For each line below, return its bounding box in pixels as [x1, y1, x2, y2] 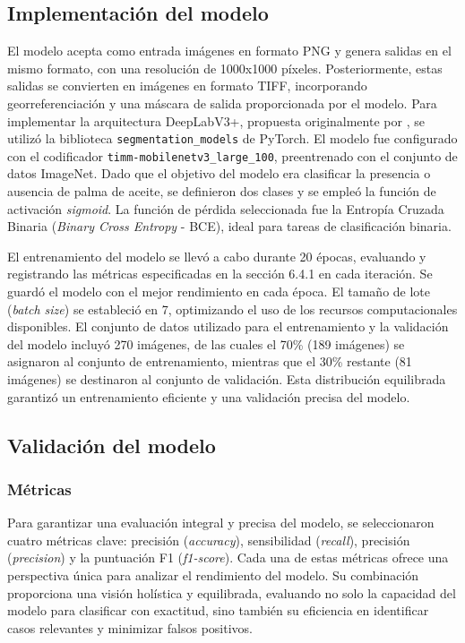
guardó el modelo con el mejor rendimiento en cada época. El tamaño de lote [7, 282, 431, 301]
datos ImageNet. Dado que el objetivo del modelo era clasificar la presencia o [7, 164, 431, 183]
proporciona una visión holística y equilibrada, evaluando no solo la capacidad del [7, 583, 456, 602]
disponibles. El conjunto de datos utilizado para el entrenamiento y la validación [7, 317, 449, 336]
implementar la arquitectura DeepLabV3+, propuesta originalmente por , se [7, 111, 425, 130]
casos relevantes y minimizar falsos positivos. [7, 618, 253, 637]
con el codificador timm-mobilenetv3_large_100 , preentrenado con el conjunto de [7, 146, 458, 165]
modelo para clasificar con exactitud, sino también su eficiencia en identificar [7, 601, 429, 620]
